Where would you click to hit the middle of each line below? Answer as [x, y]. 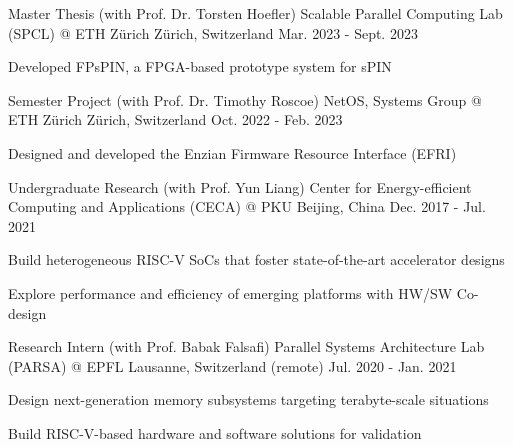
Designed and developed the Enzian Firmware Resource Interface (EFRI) [232, 152]
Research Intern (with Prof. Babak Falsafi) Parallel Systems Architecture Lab [246, 346]
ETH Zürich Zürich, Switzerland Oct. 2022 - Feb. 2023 [175, 119]
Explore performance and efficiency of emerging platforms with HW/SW [230, 292]
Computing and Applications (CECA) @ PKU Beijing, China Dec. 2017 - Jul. [247, 206]
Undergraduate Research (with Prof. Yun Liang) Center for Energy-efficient [240, 186]
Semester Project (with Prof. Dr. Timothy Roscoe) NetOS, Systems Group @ [245, 99]
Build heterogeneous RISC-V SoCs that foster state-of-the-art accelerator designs [256, 259]
